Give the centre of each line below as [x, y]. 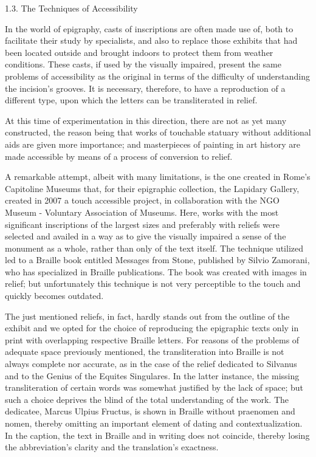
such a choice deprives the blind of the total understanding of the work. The [147, 399]
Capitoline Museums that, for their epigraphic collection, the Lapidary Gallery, [152, 188]
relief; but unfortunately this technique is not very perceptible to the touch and [153, 283]
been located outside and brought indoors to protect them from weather [139, 52]
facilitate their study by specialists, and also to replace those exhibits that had [151, 40]
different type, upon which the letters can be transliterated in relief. [131, 100]
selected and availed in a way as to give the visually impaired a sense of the [146, 236]
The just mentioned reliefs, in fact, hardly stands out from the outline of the [147, 316]
